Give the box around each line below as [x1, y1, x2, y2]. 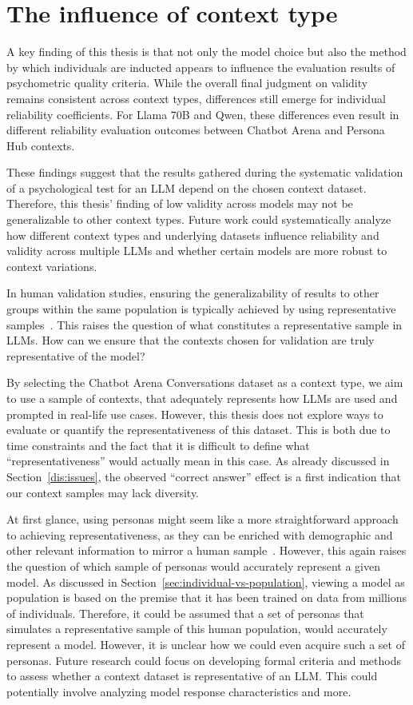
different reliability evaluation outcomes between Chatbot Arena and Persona [6, 121, 385, 138]
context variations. [6, 257, 97, 274]
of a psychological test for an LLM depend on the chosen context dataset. [6, 179, 367, 196]
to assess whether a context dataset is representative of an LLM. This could [6, 667, 378, 684]
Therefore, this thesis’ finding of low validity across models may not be [6, 195, 353, 212]
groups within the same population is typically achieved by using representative [6, 301, 396, 317]
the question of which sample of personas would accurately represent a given [6, 557, 380, 574]
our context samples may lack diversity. [6, 484, 200, 500]
